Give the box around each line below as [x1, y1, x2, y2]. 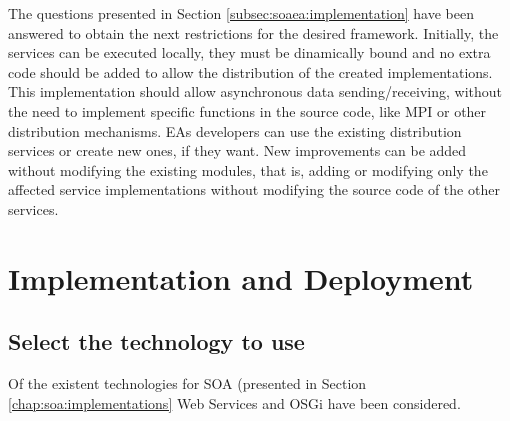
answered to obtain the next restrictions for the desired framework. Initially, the [8, 22, 499, 43]
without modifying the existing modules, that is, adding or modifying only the [8, 159, 488, 180]
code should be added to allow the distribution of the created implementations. [8, 61, 493, 82]
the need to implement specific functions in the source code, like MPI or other [8, 100, 487, 121]
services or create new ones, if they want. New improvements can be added [8, 140, 467, 161]
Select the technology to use [8, 326, 305, 357]
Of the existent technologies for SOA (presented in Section [8, 373, 367, 394]
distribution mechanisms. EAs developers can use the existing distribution [8, 120, 462, 141]
